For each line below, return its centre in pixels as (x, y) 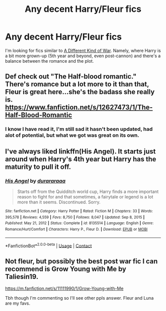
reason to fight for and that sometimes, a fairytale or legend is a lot (85, 196)
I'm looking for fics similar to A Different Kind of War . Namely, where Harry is (83, 50)
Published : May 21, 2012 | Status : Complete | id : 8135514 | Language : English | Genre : (80, 223)
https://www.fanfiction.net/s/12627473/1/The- (79, 107)
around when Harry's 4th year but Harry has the (81, 159)
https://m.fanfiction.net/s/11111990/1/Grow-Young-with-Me (64, 289)
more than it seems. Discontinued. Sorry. (59, 202)
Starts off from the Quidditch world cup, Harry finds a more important (88, 192)
